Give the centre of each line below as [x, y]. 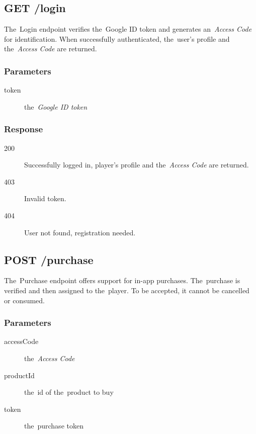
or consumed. [25, 300]
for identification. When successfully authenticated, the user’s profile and [117, 38]
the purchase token [54, 426]
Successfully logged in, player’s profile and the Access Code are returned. [137, 165]
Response [24, 129]
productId [19, 375]
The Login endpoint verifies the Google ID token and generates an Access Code [128, 29]
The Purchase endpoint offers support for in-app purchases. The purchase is [122, 280]
